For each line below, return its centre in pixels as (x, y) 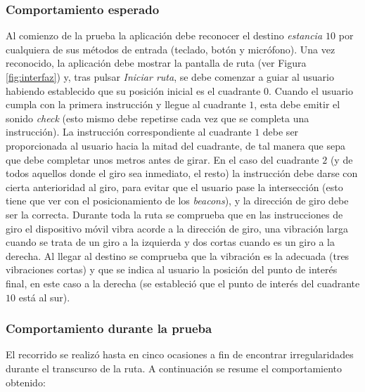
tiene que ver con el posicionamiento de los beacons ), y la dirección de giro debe (177, 201)
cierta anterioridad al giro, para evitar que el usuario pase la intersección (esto (174, 187)
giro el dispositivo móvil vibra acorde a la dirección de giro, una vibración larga (177, 228)
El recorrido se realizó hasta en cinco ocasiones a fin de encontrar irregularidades (180, 354)
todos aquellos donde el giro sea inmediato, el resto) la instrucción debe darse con (182, 173)
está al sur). (44, 297)
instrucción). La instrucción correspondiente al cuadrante (129, 132)
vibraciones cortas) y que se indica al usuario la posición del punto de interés (172, 269)
